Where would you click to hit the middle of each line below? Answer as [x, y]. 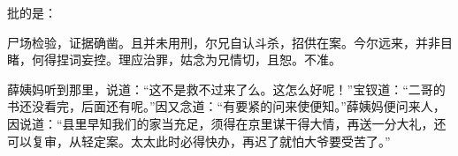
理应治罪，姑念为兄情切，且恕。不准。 [229, 59]
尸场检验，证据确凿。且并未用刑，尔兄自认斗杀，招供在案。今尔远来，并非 [224, 42]
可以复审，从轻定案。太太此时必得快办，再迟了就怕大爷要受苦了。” [199, 141]
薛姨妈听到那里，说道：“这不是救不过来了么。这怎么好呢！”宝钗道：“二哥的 [226, 89]
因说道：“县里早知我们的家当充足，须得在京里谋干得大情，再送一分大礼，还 [227, 123]
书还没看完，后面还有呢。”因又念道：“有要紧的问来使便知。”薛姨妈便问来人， [226, 106]
